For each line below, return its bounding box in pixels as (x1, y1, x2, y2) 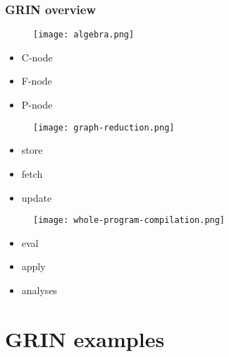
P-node (21, 97, 53, 112)
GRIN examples (5, 324, 165, 353)
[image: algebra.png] (33, 30, 135, 40)
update (21, 190, 52, 205)
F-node (21, 73, 52, 88)
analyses (21, 282, 58, 297)
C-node (21, 49, 53, 64)
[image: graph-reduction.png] (33, 122, 175, 133)
